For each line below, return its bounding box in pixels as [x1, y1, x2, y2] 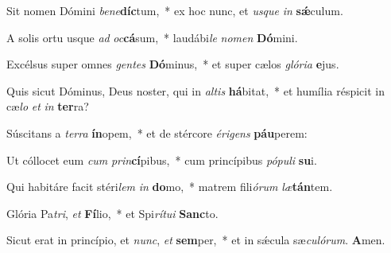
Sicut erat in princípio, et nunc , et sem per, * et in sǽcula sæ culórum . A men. [6, 232, 385, 248]
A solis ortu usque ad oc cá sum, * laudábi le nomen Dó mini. [6, 29, 298, 45]
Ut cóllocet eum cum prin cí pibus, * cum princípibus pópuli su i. [6, 151, 317, 168]
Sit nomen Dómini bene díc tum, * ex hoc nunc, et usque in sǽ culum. [6, 2, 343, 18]
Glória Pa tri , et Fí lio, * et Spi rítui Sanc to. [6, 204, 219, 221]
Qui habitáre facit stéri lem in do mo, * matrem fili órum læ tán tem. [6, 178, 333, 195]
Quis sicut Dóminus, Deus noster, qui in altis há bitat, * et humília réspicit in [6, 82, 385, 99]
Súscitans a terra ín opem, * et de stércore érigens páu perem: [6, 124, 308, 141]
